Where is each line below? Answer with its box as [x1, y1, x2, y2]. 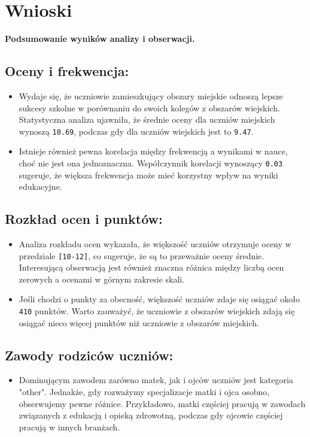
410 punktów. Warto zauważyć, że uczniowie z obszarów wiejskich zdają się [19, 305, 295, 317]
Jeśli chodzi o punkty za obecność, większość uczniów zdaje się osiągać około [19, 293, 300, 305]
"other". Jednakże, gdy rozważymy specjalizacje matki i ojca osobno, [19, 386, 270, 398]
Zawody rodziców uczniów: [5, 345, 174, 364]
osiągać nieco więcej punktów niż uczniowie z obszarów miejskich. [19, 316, 259, 329]
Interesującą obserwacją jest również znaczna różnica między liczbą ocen [19, 261, 284, 274]
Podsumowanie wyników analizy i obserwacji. [5, 32, 195, 45]
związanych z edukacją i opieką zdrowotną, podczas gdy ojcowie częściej [19, 409, 283, 421]
